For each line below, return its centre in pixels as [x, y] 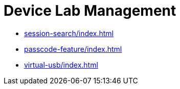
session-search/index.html [69, 33]
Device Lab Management [90, 11]
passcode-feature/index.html [73, 49]
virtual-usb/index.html [61, 65]
